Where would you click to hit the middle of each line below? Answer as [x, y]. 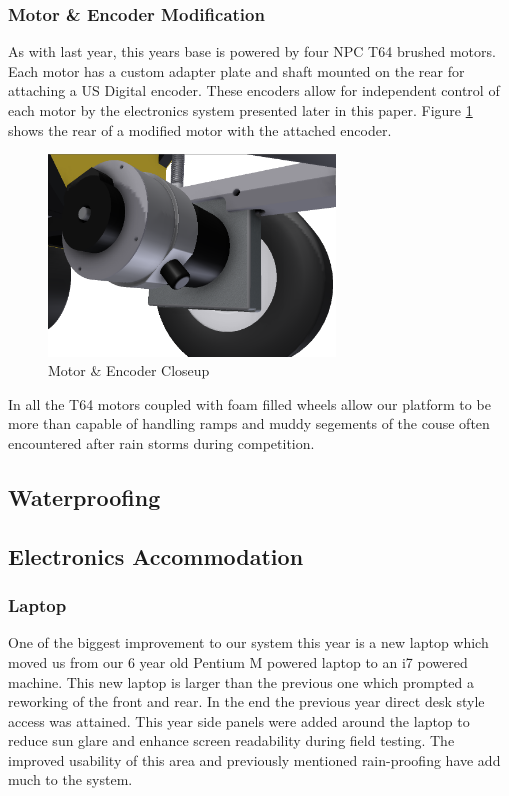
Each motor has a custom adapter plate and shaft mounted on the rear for [236, 70]
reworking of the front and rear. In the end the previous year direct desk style [246, 701]
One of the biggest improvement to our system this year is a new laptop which [248, 642]
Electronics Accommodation [156, 555]
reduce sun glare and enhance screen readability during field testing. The [231, 740]
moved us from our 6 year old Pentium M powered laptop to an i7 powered [238, 661]
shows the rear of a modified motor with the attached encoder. [200, 129]
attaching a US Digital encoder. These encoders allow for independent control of [254, 90]
